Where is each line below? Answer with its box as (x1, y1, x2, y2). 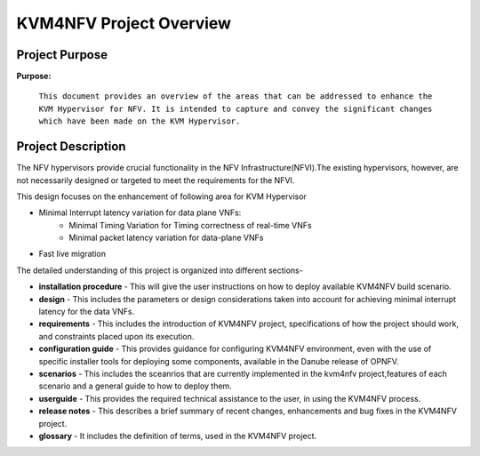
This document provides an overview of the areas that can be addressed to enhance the (38, 92, 433, 101)
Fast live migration (38, 249, 107, 260)
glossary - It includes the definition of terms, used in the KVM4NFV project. (38, 430, 317, 441)
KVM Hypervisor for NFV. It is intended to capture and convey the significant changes (38, 103, 433, 114)
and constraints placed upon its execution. (38, 331, 195, 341)
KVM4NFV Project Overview (16, 13, 231, 33)
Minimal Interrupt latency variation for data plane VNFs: (38, 207, 242, 218)
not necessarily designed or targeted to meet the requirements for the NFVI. (16, 174, 295, 186)
